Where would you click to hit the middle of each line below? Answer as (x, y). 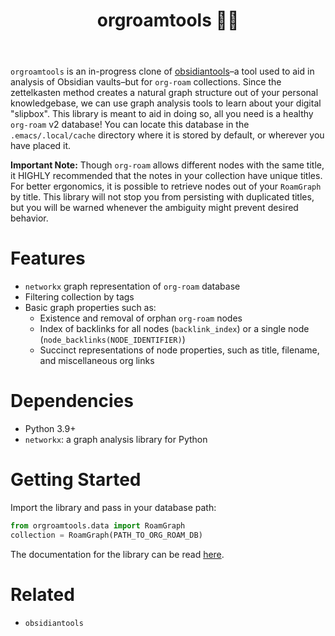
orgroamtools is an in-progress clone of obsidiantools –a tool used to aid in (162, 71)
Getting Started (76, 480)
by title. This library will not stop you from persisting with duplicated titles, (162, 197)
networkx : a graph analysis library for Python (116, 440)
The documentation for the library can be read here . (117, 554)
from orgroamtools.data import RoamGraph (98, 526)
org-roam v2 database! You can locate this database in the (130, 125)
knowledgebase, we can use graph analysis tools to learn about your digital (166, 103)
